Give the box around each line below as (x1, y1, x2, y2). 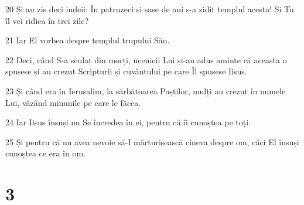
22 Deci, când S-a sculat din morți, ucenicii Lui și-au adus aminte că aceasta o (5, 53, 287, 66)
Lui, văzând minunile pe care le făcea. (5, 96, 141, 108)
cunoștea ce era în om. (5, 147, 86, 159)
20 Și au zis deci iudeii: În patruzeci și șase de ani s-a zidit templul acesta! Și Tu (5, 3, 294, 15)
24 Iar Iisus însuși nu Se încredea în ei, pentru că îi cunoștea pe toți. (5, 116, 251, 128)
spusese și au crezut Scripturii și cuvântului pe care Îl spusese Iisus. (5, 65, 247, 77)
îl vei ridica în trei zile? (5, 14, 89, 26)
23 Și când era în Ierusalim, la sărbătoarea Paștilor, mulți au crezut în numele (5, 84, 286, 97)
